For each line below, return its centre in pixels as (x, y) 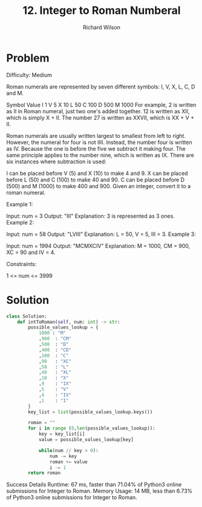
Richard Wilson (102, 27)
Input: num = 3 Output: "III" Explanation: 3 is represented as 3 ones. (91, 216)
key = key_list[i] (62, 434)
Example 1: (20, 204)
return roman (44, 473)
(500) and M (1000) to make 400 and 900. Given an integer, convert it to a (99, 186)
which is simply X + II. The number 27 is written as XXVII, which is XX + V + (100, 117)
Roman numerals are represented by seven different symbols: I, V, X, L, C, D (101, 87)
